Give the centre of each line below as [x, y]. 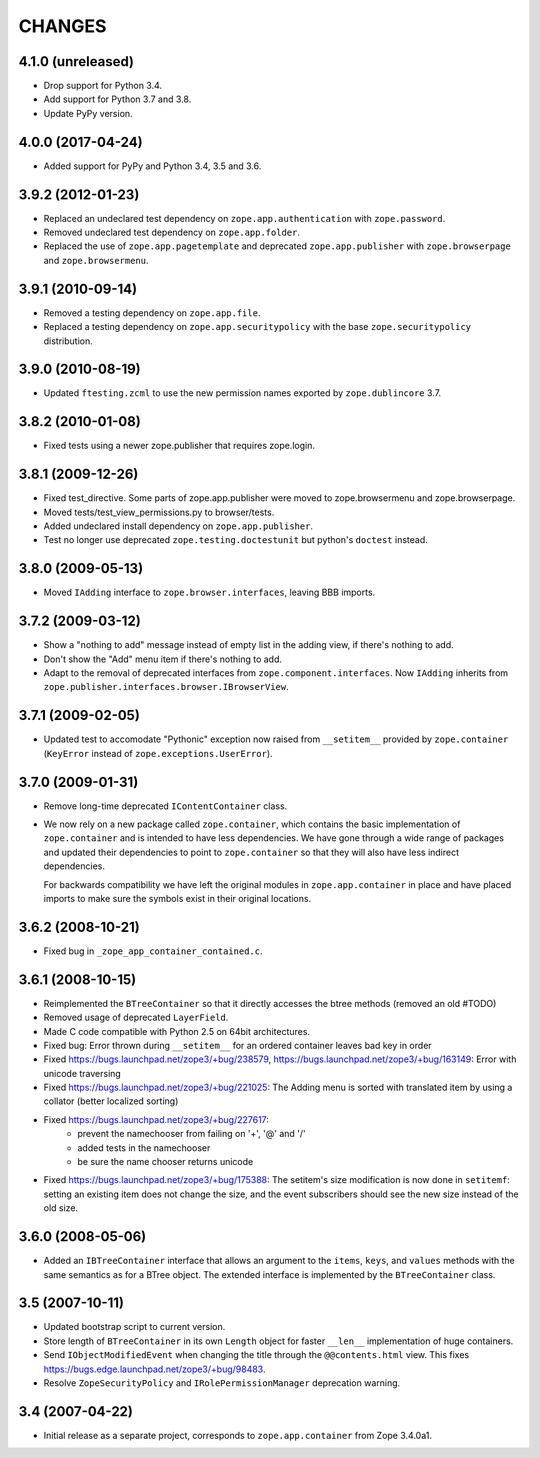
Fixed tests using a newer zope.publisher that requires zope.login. [179, 446]
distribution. [68, 341]
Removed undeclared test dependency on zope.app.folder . [171, 232]
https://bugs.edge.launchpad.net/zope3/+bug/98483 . [154, 1369]
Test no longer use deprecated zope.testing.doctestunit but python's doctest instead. [236, 540]
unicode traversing [82, 1073]
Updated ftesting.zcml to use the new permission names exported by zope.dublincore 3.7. [242, 393]
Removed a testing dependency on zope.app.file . [152, 312]
